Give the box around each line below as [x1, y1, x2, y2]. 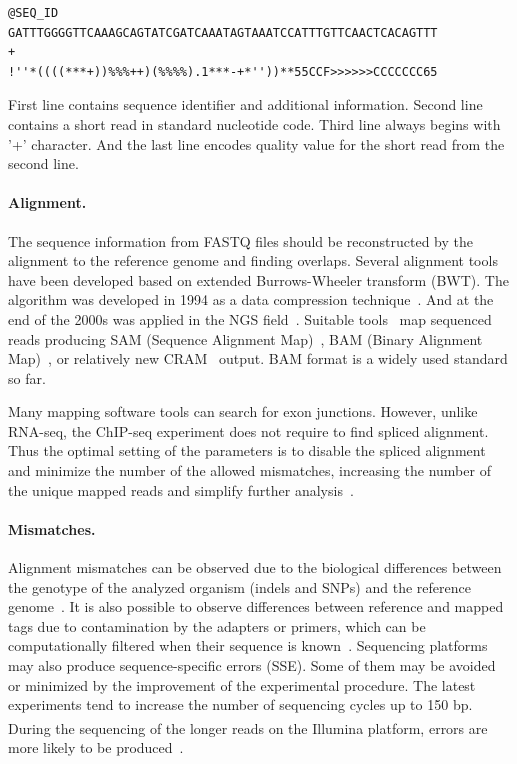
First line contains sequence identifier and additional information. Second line [8, 94, 483, 115]
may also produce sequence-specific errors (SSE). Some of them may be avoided [8, 655, 496, 676]
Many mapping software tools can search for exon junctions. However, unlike [8, 401, 478, 422]
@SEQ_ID [8, 6, 59, 20]
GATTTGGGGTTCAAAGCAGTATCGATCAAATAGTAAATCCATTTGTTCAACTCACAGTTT [8, 25, 438, 40]
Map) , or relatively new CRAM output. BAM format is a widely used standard [8, 348, 508, 369]
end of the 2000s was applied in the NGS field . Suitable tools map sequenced [8, 308, 492, 329]
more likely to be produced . [8, 737, 184, 758]
